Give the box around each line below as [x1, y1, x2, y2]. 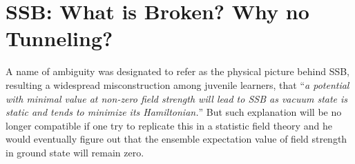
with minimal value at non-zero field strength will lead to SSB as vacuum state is [6, 91, 348, 105]
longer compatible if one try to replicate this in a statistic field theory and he [6, 118, 332, 132]
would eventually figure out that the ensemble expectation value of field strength [6, 132, 347, 146]
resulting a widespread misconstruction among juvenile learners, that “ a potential [6, 77, 349, 92]
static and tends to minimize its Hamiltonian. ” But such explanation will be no [6, 105, 342, 119]
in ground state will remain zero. [6, 145, 144, 159]
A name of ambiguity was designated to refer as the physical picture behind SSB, [6, 64, 350, 79]
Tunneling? [6, 24, 113, 52]
